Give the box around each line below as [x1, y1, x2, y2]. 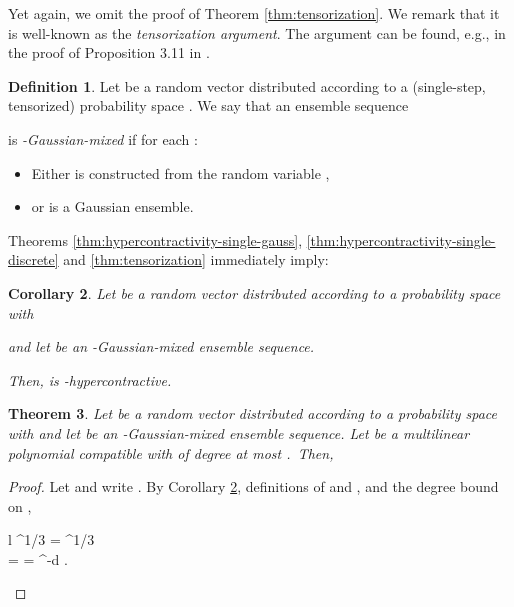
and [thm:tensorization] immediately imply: [63, 249, 329, 270]
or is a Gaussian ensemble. [31, 196, 194, 217]
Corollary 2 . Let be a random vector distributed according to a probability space [8, 282, 501, 303]
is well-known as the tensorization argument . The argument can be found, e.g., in [8, 22, 506, 43]
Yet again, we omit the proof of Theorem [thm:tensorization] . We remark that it [8, 3, 500, 23]
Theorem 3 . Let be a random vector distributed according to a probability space [8, 403, 497, 424]
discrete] [8, 249, 59, 270]
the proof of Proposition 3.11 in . [8, 42, 210, 63]
